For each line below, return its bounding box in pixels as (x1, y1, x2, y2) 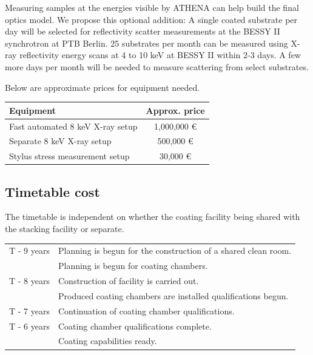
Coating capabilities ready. (58, 334, 157, 347)
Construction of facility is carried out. (58, 274, 199, 287)
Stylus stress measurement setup (9, 150, 130, 162)
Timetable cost (5, 182, 100, 201)
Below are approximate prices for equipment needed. (5, 81, 200, 93)
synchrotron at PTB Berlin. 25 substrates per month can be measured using (5, 36, 288, 49)
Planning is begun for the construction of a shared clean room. (58, 244, 292, 257)
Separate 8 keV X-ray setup (9, 134, 112, 147)
